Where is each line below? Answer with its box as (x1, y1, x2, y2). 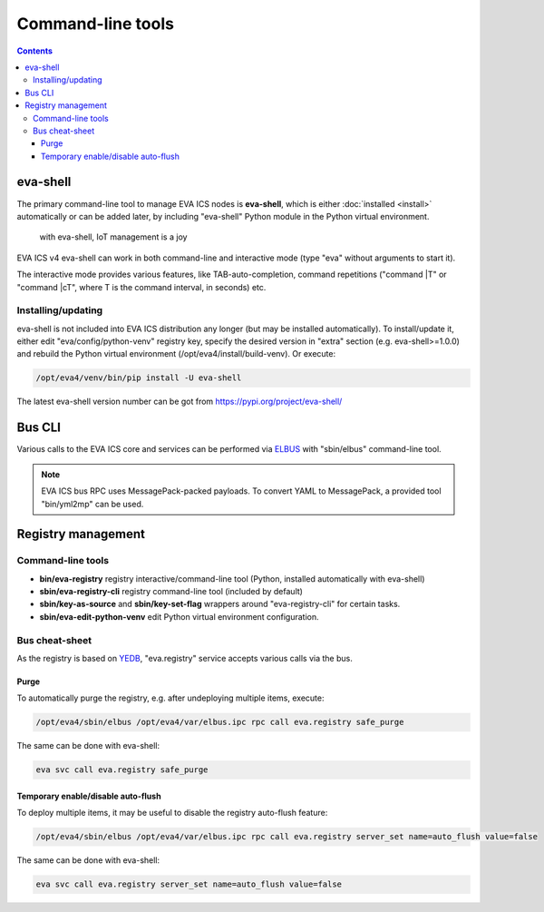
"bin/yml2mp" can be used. (41, 498, 144, 509)
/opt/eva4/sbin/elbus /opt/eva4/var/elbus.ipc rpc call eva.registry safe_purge (35, 717, 404, 728)
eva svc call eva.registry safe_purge (35, 765, 209, 775)
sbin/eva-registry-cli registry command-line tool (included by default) (39, 586, 304, 597)
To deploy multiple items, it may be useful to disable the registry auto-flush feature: (16, 808, 328, 819)
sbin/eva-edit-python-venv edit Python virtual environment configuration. (39, 611, 319, 622)
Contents (16, 45, 53, 56)
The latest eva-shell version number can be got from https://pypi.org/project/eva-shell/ (16, 396, 343, 407)
